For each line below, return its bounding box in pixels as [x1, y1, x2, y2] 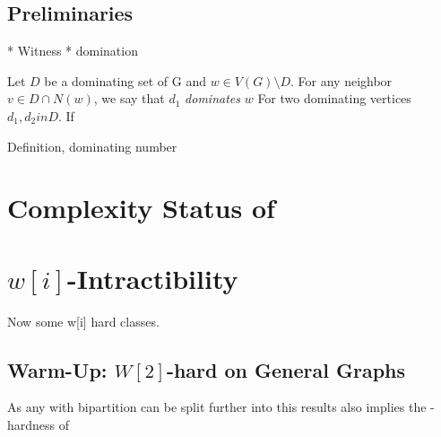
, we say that [93, 89, 165, 108]
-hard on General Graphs [166, 355, 406, 383]
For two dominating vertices [257, 89, 411, 108]
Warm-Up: [7, 355, 108, 383]
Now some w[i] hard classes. [7, 311, 160, 330]
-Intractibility [67, 259, 238, 296]
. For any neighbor [290, 71, 393, 90]
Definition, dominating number [7, 136, 177, 155]
